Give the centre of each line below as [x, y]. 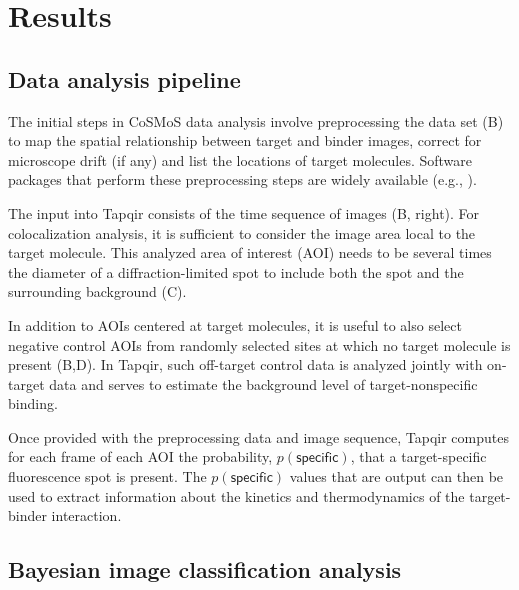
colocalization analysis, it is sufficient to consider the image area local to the [242, 232]
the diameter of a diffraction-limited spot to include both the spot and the [236, 271]
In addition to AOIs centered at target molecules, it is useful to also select [235, 324]
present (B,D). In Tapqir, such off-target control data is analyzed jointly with [245, 364]
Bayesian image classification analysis [205, 569]
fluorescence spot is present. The [107, 476]
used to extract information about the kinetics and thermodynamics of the [236, 495]
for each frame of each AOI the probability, [140, 456]
